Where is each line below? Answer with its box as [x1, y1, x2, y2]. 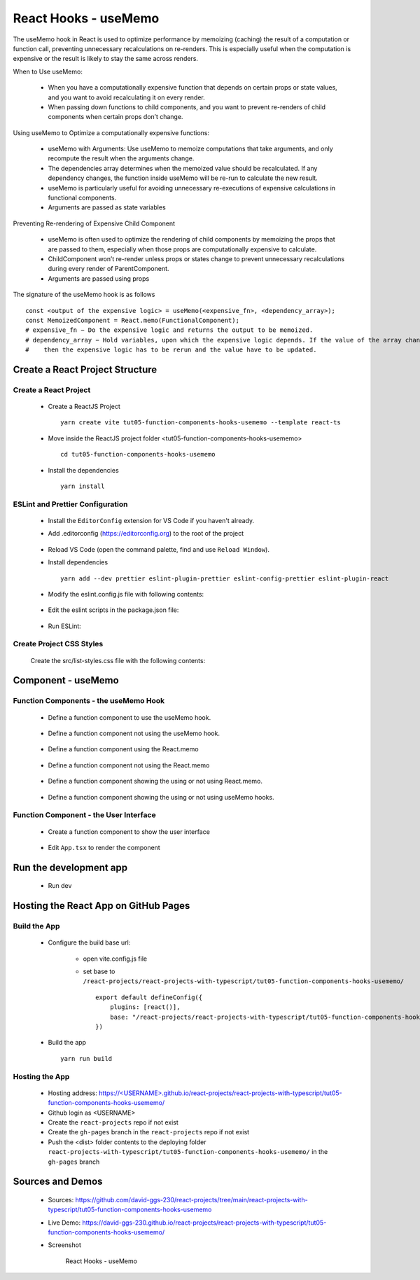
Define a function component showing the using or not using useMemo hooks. [48, 793, 274, 801]
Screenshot [48, 1241, 82, 1249]
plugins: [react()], [109, 1003, 181, 1011]
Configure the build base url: [48, 938, 131, 947]
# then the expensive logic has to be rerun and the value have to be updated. [25, 346, 317, 354]
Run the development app [13, 861, 128, 873]
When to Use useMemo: [13, 67, 83, 76]
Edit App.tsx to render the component [48, 843, 160, 851]
